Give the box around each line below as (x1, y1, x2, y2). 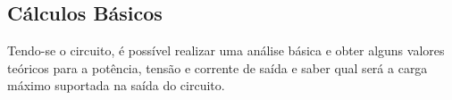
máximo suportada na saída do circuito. (7, 76, 225, 95)
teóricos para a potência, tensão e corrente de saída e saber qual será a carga (7, 58, 428, 77)
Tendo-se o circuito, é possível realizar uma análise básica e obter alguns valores (7, 41, 445, 60)
